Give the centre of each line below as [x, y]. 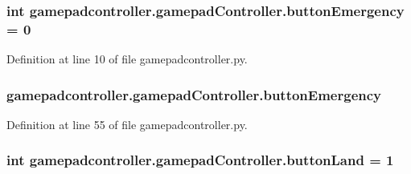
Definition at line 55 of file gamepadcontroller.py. [127, 124]
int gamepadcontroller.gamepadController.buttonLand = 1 [200, 160]
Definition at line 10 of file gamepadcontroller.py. [127, 59]
